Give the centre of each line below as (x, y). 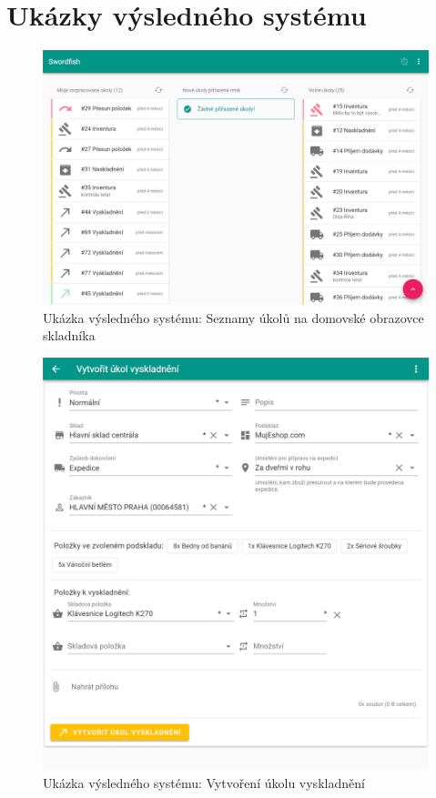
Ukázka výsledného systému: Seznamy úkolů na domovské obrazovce (233, 317)
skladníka (69, 335)
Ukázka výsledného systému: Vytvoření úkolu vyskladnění (204, 782)
